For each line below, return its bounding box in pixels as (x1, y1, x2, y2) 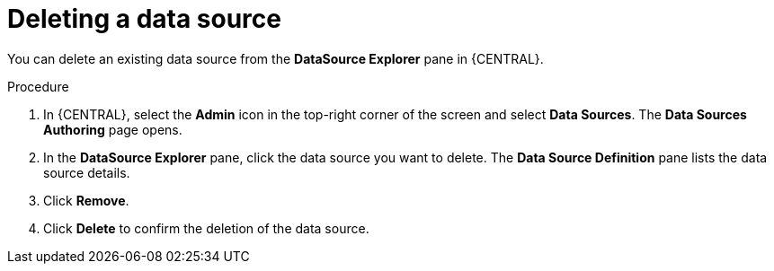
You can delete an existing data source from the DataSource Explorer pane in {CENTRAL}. (7, 50, 544, 66)
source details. (43, 164, 130, 180)
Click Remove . (43, 192, 129, 208)
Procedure (7, 78, 69, 94)
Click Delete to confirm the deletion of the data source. (43, 220, 369, 236)
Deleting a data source (7, 4, 281, 34)
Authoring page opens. (43, 121, 182, 137)
